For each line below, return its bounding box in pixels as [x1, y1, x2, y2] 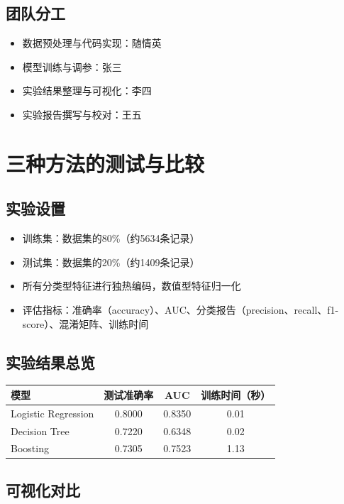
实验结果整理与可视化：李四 [22, 83, 152, 98]
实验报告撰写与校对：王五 [22, 106, 142, 121]
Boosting [11, 441, 49, 456]
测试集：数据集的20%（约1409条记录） [22, 254, 200, 269]
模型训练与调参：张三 [22, 59, 122, 74]
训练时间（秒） [201, 387, 271, 402]
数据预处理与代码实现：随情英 [22, 35, 162, 50]
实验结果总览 [6, 351, 95, 373]
